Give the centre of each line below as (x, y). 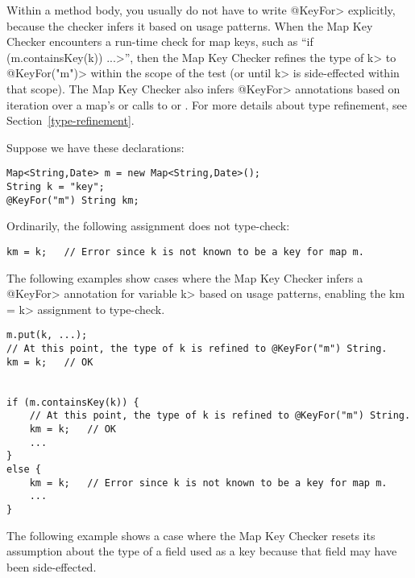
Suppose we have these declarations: (95, 147)
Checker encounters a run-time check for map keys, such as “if (160, 41)
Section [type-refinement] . (71, 120)
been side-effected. (52, 566)
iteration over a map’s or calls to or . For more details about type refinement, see (207, 104)
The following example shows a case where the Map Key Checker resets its (191, 535)
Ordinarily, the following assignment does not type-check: (148, 226)
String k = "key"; (56, 187)
